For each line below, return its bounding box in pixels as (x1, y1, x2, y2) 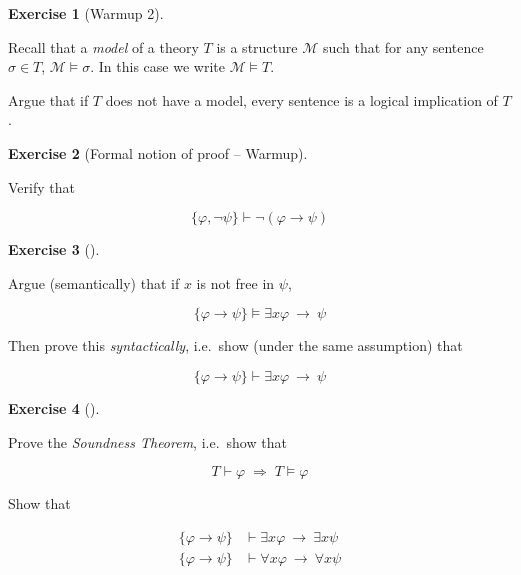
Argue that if (8, 89, 89, 110)
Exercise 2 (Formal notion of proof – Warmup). (8, 142, 308, 163)
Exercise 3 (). (8, 239, 100, 260)
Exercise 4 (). (8, 397, 100, 418)
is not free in (196, 272, 275, 293)
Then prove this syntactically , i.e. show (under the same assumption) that (8, 335, 463, 356)
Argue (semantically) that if (8, 272, 180, 293)
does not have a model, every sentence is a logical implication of (105, 89, 498, 110)
